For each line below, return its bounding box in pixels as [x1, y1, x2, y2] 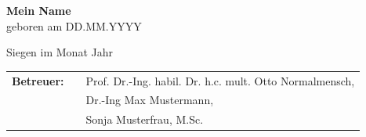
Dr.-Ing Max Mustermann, [85, 92, 214, 108]
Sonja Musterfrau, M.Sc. [85, 111, 204, 128]
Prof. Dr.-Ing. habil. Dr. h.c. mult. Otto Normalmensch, [85, 72, 355, 88]
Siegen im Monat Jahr [6, 44, 113, 60]
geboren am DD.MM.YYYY [6, 17, 142, 34]
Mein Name [6, 2, 71, 18]
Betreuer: [12, 72, 64, 88]
